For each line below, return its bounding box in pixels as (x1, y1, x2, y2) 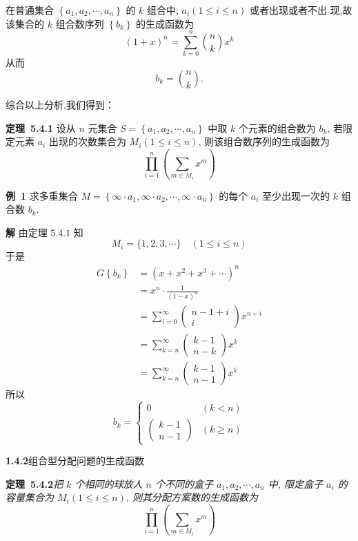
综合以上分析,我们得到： (6, 97, 115, 111)
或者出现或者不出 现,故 (249, 3, 352, 17)
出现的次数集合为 (48, 134, 126, 149)
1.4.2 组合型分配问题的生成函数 (6, 453, 145, 468)
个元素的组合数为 (238, 120, 316, 135)
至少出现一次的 (262, 188, 330, 202)
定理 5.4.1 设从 (6, 120, 76, 135)
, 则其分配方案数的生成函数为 (126, 490, 259, 504)
